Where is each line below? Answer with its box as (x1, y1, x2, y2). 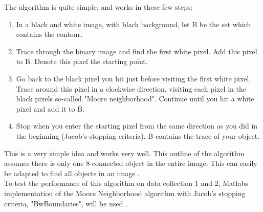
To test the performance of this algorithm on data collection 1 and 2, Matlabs (4, 178, 248, 188)
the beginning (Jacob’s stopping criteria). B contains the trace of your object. (16, 130, 260, 141)
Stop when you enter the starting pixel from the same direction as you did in (16, 120, 258, 131)
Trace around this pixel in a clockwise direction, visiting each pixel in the (16, 83, 246, 94)
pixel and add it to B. (16, 103, 85, 114)
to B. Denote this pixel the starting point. (16, 56, 148, 67)
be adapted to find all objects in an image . (4, 167, 140, 178)
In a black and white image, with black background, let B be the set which (16, 18, 251, 29)
